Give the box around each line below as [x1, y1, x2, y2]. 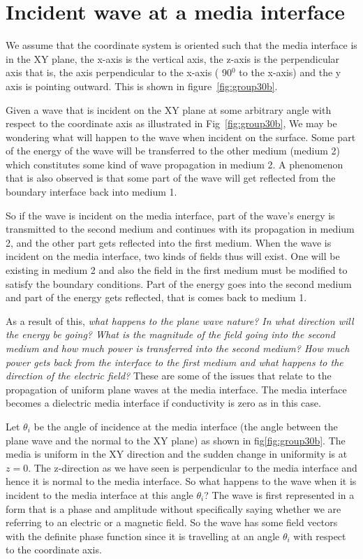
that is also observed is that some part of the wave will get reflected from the [6, 170, 336, 185]
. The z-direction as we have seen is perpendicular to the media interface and [28, 460, 357, 474]
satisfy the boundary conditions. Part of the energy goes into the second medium [6, 276, 352, 291]
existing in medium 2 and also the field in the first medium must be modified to [6, 263, 348, 277]
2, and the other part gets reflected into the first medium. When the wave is [6, 235, 332, 249]
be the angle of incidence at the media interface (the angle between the [34, 419, 338, 433]
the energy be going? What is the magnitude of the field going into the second [6, 327, 335, 342]
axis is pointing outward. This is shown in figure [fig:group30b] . [6, 78, 278, 93]
